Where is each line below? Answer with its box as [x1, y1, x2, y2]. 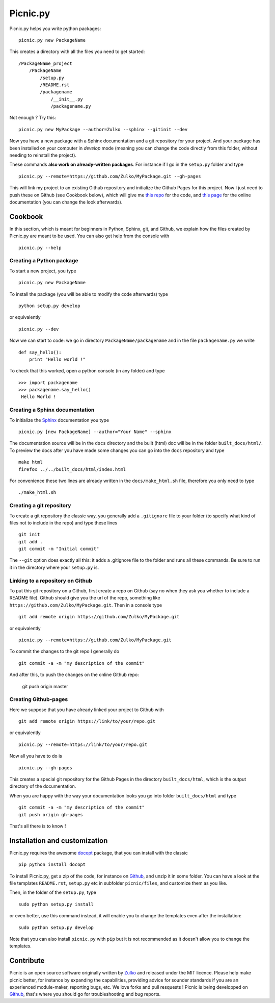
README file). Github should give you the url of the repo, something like [9, 595, 160, 601]
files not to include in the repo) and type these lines [9, 519, 118, 525]
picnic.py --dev [18, 326, 59, 332]
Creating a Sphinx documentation [9, 406, 95, 413]
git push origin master [22, 683, 68, 689]
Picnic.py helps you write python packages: [9, 26, 101, 32]
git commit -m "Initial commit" [18, 546, 99, 552]
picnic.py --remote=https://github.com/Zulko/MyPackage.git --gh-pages [18, 173, 201, 179]
